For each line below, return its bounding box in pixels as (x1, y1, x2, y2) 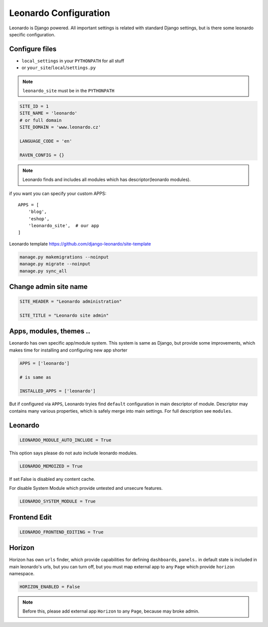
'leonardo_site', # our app (28, 223, 99, 229)
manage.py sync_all (19, 268, 67, 273)
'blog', (28, 209, 47, 215)
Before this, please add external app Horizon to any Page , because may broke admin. (22, 608, 200, 614)
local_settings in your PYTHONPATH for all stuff (21, 58, 125, 64)
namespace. (9, 571, 35, 576)
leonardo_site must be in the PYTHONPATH (22, 88, 115, 94)
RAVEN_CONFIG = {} (19, 152, 65, 158)
